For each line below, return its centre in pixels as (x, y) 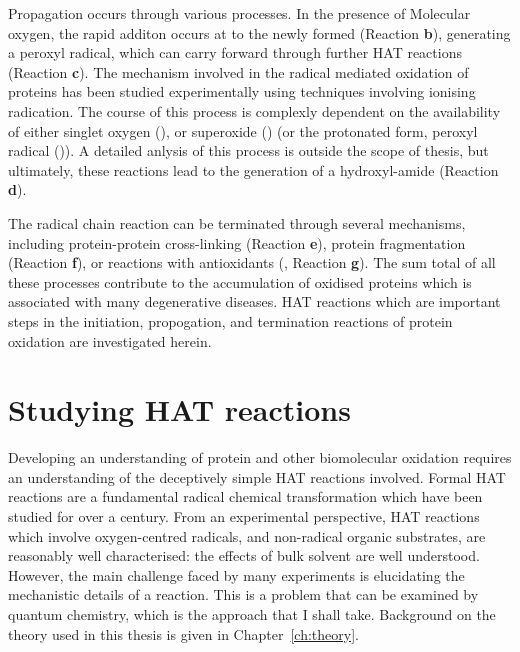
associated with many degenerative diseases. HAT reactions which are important (254, 301)
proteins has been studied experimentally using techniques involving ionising (242, 91)
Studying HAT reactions (179, 409)
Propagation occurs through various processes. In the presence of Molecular (239, 13)
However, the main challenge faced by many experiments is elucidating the (236, 574)
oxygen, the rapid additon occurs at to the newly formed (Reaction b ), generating (259, 32)
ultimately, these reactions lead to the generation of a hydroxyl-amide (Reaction (253, 169)
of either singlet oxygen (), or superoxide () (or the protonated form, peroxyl (243, 130)
